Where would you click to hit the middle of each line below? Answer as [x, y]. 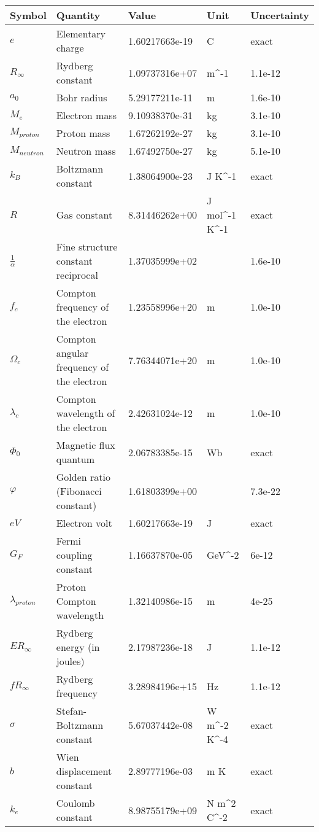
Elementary [81, 33]
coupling [74, 555]
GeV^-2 [223, 555]
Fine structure [87, 247]
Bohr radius [82, 97]
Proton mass [83, 133]
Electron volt [84, 523]
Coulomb [75, 803]
